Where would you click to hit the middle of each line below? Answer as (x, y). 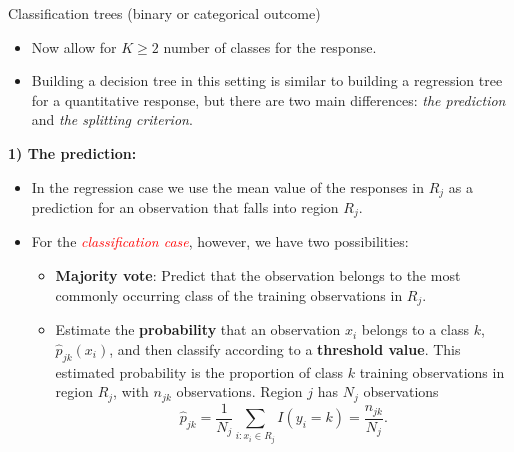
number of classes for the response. (270, 46)
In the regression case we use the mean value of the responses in (227, 186)
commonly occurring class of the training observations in (229, 294)
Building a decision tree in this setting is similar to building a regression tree (267, 80)
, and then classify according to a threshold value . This (285, 348)
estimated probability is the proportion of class (199, 371)
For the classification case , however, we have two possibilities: (220, 241)
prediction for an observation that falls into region (185, 207)
